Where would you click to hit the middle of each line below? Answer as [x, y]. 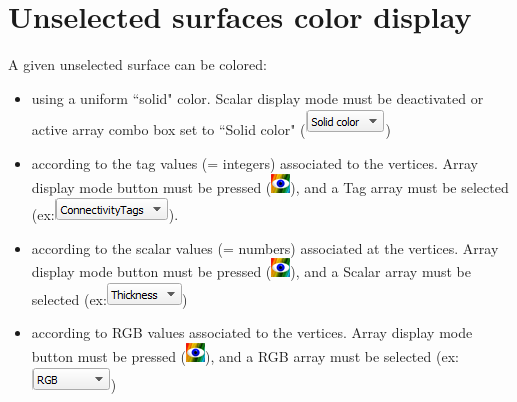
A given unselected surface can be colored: [137, 64]
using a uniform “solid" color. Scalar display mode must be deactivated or [257, 97]
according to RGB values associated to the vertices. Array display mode [252, 332]
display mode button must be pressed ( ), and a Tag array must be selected [270, 186]
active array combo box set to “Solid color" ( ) [211, 129]
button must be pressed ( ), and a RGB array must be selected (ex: [245, 356]
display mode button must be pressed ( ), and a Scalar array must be [251, 271]
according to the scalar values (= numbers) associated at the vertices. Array [265, 247]
